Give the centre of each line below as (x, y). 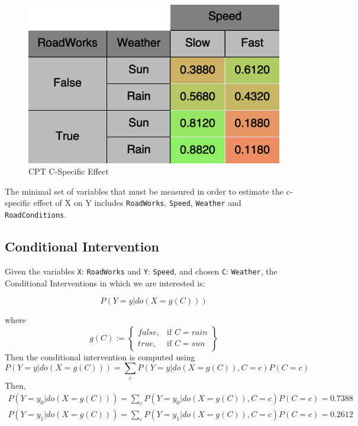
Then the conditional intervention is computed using (100, 356)
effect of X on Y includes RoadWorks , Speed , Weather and (137, 203)
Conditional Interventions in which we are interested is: (105, 283)
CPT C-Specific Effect (69, 171)
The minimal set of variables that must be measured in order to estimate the (144, 191)
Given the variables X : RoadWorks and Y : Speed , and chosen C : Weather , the (141, 271)
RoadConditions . (36, 214)
